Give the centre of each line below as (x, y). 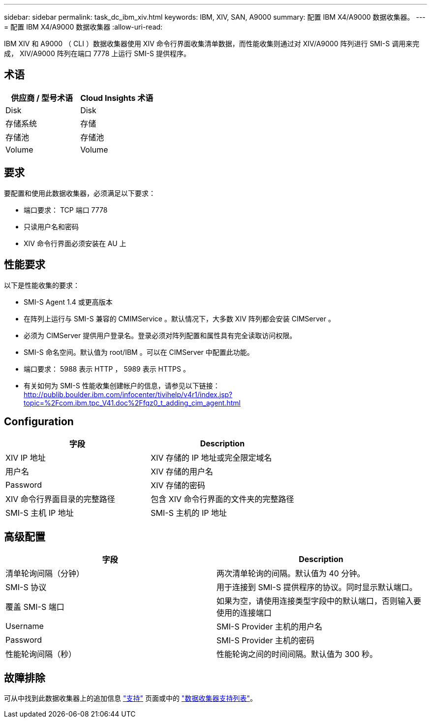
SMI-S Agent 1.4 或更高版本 (68, 302)
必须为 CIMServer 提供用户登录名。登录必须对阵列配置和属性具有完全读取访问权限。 (160, 335)
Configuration (39, 421)
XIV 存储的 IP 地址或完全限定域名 (211, 458)
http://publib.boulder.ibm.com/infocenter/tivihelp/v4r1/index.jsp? (128, 394)
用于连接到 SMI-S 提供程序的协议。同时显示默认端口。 (317, 587)
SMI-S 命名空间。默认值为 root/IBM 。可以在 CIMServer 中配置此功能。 (139, 352)
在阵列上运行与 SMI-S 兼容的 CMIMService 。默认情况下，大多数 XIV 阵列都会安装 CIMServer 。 (179, 318)
